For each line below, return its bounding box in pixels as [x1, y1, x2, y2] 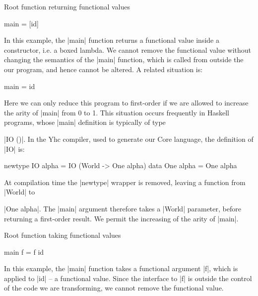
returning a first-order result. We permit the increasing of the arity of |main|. [4, 213, 239, 223]
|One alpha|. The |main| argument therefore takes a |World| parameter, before [4, 203, 241, 213]
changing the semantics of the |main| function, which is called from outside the [4, 54, 244, 65]
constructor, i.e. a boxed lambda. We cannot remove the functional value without [4, 44, 251, 55]
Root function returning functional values [4, 1, 130, 11]
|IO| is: [4, 143, 25, 154]
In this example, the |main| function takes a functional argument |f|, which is [4, 263, 238, 274]
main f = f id [4, 246, 44, 257]
